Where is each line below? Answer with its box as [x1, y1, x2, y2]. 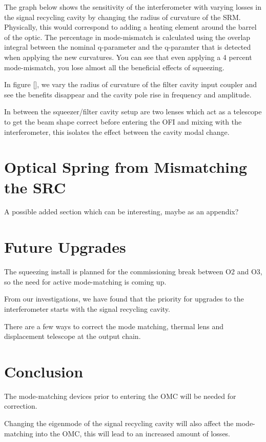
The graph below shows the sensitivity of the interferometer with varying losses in [4, 2, 261, 12]
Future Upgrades [4, 236, 126, 257]
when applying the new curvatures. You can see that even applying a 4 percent [4, 51, 252, 62]
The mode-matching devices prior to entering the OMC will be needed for [4, 390, 236, 401]
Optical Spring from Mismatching [4, 156, 248, 177]
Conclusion [4, 360, 84, 381]
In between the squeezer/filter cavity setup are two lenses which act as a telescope [4, 106, 262, 117]
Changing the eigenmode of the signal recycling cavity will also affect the [4, 418, 234, 429]
